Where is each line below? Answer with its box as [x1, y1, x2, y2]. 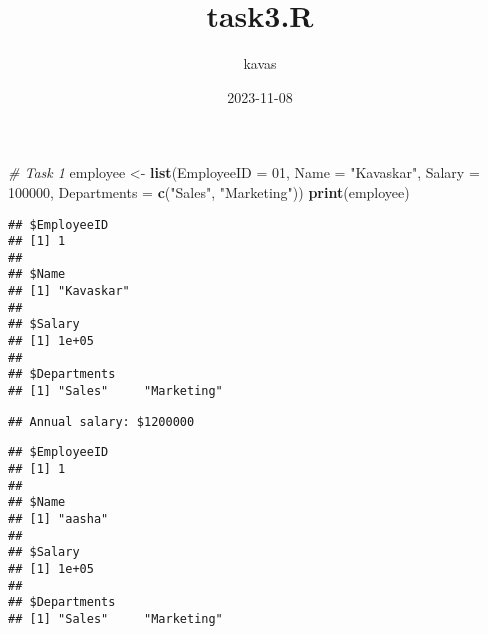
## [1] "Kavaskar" [8, 284, 130, 299]
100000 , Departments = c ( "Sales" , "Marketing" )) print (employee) [8, 181, 410, 202]
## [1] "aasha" [8, 512, 109, 526]
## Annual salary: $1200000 [8, 414, 195, 429]
